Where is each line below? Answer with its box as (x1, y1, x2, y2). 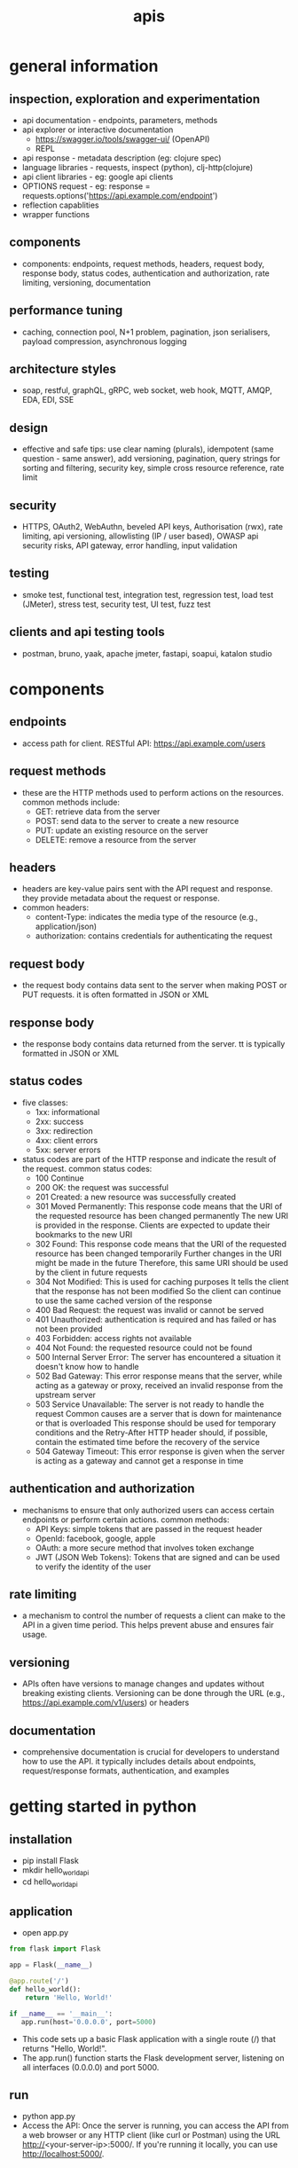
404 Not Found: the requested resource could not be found (35, 1342, 253, 1353)
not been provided (35, 1324, 104, 1334)
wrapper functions (21, 209, 90, 219)
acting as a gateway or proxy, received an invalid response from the (35, 1379, 284, 1390)
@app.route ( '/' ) (9, 1976, 69, 1986)
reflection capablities (21, 200, 99, 210)
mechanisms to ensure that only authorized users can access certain (21, 1504, 275, 1515)
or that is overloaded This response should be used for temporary (35, 1418, 277, 1428)
